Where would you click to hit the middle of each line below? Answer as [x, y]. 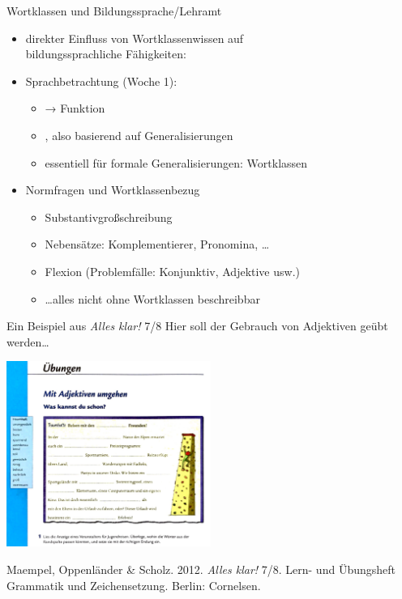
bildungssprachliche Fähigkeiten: [106, 54]
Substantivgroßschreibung [109, 217]
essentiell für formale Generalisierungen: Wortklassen [176, 162]
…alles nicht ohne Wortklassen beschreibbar [152, 298]
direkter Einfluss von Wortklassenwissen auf [135, 38]
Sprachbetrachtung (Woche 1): [101, 81]
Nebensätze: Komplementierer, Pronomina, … [157, 244]
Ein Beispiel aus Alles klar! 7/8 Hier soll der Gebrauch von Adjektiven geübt [197, 326]
